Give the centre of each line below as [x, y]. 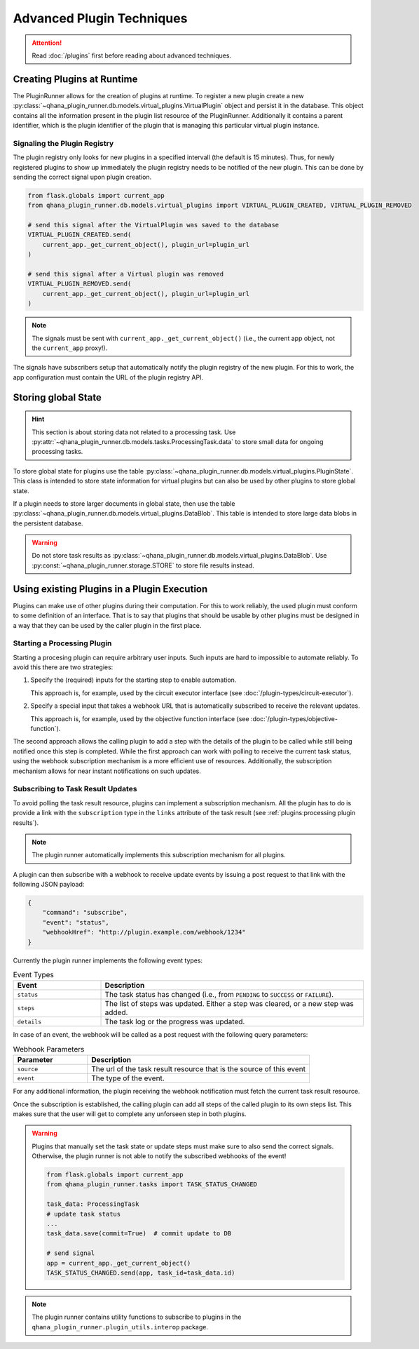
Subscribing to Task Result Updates [75, 789]
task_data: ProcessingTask [93, 1204]
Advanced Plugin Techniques [100, 18]
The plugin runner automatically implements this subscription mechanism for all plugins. [159, 855]
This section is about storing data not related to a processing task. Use [134, 432]
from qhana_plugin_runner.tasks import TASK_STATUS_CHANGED [152, 1184]
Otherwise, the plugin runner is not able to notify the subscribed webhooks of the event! [159, 1156]
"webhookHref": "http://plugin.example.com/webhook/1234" [144, 932]
